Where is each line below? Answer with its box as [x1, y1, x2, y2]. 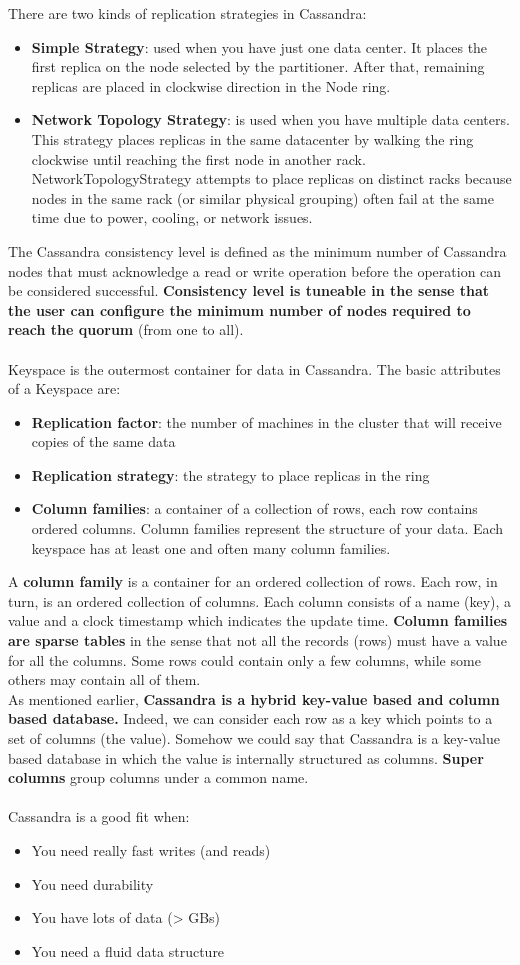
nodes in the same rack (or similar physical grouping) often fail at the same [31, 187, 494, 208]
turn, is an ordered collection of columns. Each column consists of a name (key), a [8, 590, 512, 611]
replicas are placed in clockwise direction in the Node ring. [31, 75, 391, 96]
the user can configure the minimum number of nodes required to [8, 299, 471, 320]
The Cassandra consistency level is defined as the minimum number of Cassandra [8, 240, 507, 261]
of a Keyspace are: [8, 378, 121, 399]
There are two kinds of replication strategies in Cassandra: [8, 3, 367, 23]
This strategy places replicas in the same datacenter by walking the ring [31, 128, 474, 149]
